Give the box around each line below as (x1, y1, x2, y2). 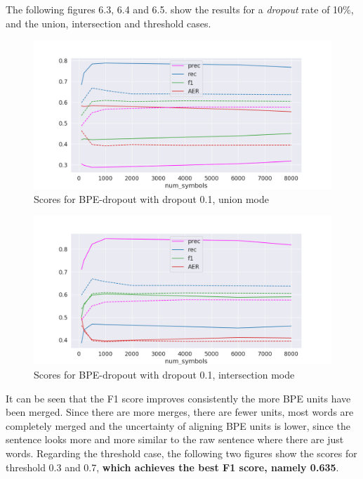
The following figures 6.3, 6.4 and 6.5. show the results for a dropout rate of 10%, (6, 2, 354, 16)
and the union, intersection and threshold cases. (6, 15, 211, 30)
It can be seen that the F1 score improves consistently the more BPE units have (6, 391, 351, 405)
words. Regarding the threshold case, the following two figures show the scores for (6, 445, 357, 460)
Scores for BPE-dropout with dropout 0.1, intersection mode (34, 367, 295, 381)
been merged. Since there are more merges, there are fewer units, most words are (6, 405, 354, 419)
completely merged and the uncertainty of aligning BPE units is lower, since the (6, 418, 350, 433)
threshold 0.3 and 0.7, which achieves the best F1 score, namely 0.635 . (6, 459, 339, 474)
